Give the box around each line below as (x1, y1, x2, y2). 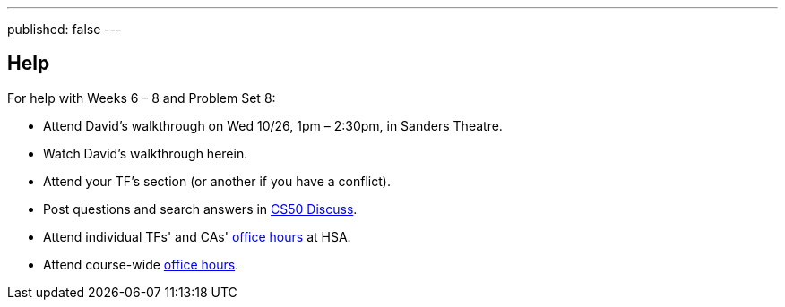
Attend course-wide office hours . (43, 256, 239, 272)
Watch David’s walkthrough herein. (43, 145, 248, 161)
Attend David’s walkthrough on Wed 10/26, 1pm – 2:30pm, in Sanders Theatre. (43, 117, 503, 133)
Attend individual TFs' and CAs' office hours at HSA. (43, 228, 351, 244)
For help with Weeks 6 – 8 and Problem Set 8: (7, 90, 276, 106)
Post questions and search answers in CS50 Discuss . (43, 200, 358, 217)
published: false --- (7, 21, 122, 37)
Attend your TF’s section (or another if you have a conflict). (43, 173, 391, 189)
